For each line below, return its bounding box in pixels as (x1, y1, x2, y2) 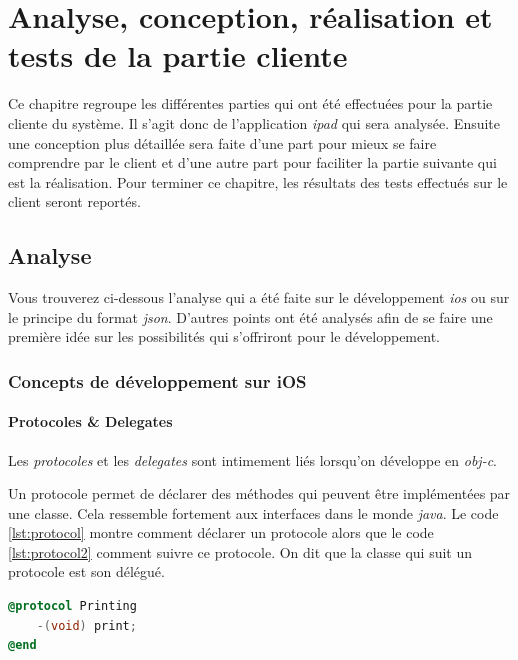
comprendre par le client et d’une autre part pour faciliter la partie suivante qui (8, 152, 497, 173)
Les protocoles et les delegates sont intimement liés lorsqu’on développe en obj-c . (8, 449, 498, 470)
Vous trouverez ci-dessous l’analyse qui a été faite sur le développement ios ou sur (8, 287, 510, 308)
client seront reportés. (8, 191, 141, 212)
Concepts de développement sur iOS (8, 368, 307, 393)
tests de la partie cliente (8, 35, 348, 76)
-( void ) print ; (36, 618, 137, 633)
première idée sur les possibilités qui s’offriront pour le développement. (8, 326, 440, 347)
